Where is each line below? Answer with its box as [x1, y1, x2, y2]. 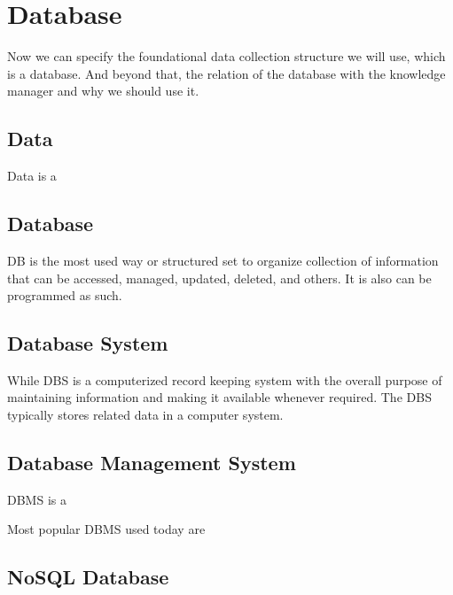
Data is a [7, 166, 57, 185]
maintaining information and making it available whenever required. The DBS [7, 388, 432, 406]
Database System [7, 329, 168, 357]
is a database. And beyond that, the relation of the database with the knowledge [7, 64, 446, 82]
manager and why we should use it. [7, 81, 199, 100]
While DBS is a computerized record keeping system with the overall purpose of [7, 370, 442, 389]
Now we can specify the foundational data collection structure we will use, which [7, 47, 446, 66]
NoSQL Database [7, 563, 169, 591]
